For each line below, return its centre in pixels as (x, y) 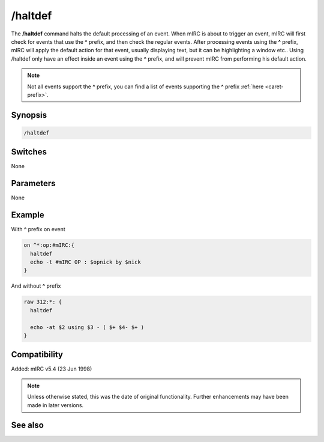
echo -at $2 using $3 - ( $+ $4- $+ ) (87, 327)
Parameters (33, 183)
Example (28, 215)
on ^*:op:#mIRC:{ (49, 245)
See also (28, 425)
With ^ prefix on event (38, 229)
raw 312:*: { (43, 302)
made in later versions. (55, 405)
